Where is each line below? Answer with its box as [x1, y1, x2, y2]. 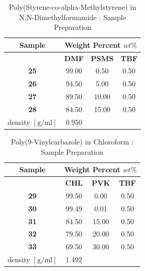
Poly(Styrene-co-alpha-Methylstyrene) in [9, 2, 136, 12]
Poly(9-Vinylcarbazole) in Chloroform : [11, 136, 134, 147]
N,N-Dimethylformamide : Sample [19, 11, 126, 22]
